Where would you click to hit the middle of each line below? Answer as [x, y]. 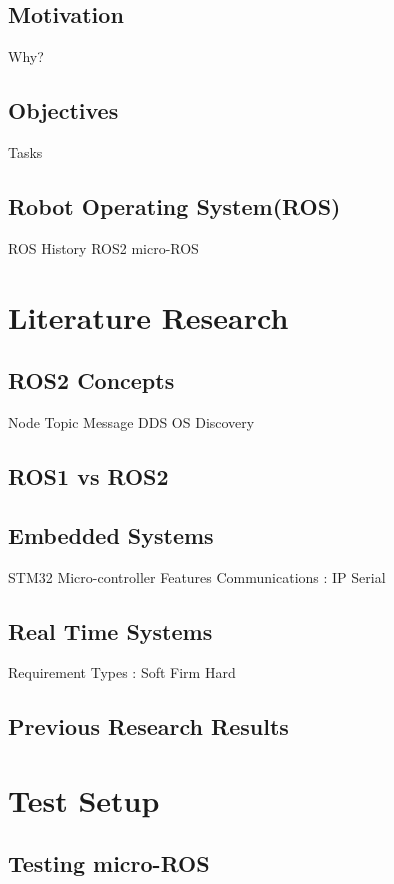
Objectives [63, 110]
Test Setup [84, 799]
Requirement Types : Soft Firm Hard [122, 672]
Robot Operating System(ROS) [174, 205]
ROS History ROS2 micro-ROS [103, 247]
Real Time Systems [110, 630]
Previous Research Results [148, 726]
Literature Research [148, 316]
